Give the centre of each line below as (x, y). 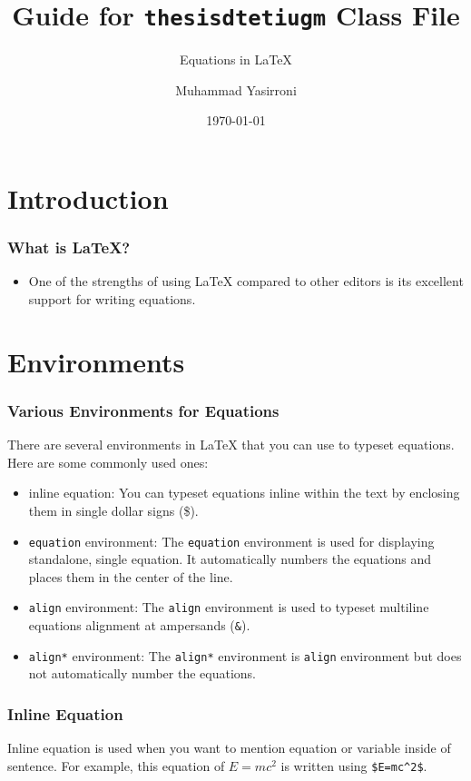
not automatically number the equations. (142, 673)
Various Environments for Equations (143, 410)
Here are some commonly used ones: (108, 462)
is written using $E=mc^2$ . (354, 765)
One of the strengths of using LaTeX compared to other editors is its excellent (246, 281)
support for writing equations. (112, 299)
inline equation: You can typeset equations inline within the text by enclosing (244, 493)
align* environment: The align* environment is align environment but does (245, 655)
